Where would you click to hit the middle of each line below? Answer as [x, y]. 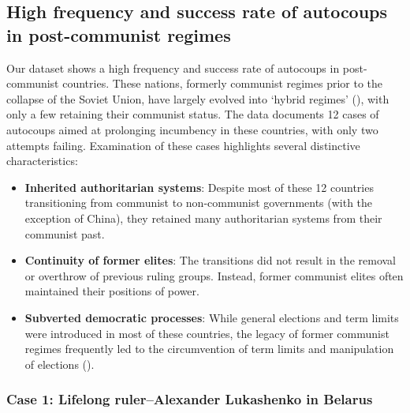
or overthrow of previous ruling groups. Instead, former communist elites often [214, 275]
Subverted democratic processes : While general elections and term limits [212, 317]
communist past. [65, 233]
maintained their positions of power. [112, 291]
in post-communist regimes [119, 34]
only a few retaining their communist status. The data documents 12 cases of [193, 114]
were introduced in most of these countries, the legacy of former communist [207, 333]
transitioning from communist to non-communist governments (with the [199, 203]
